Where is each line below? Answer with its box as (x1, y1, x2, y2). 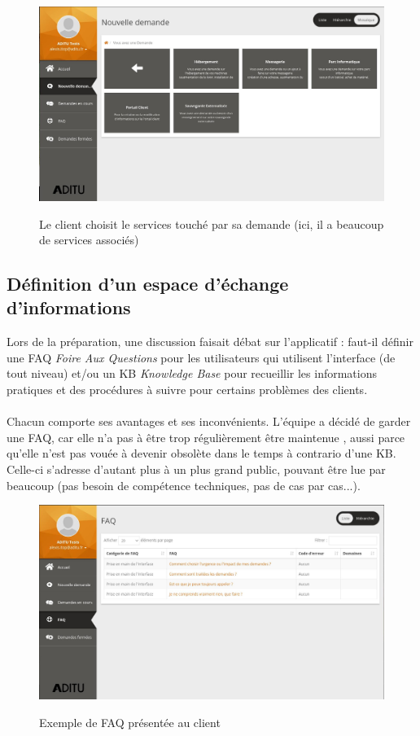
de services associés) (39, 231, 139, 248)
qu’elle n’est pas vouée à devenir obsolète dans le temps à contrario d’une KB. (7, 445, 396, 462)
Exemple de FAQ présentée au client (39, 713, 221, 730)
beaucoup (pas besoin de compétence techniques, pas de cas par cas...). (7, 476, 361, 493)
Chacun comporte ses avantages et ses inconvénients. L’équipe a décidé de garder (7, 413, 411, 430)
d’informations (7, 295, 131, 320)
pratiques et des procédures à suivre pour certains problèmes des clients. (7, 381, 368, 398)
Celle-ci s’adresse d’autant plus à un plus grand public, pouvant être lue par (7, 461, 386, 478)
